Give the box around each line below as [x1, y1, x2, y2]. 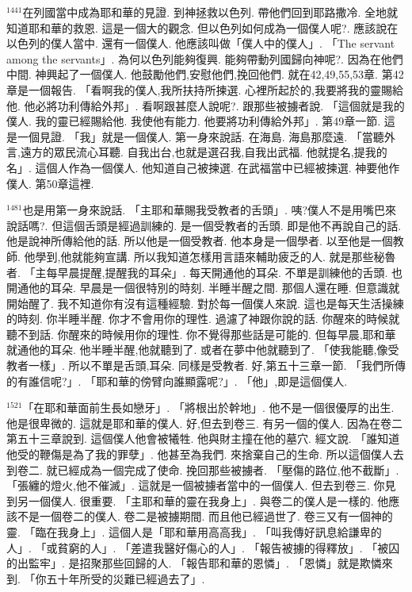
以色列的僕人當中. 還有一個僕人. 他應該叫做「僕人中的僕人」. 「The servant [6, 35, 395, 52]
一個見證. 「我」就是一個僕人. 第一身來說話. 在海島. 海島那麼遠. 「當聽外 [17, 128, 395, 144]
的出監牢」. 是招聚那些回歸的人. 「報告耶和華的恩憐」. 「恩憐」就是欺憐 [6, 555, 382, 571]
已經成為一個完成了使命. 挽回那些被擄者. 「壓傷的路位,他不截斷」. [57, 461, 399, 478]
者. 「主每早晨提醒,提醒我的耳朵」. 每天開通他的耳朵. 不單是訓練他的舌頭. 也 [6, 263, 403, 280]
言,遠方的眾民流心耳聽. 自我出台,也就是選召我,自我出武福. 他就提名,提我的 [6, 144, 387, 160]
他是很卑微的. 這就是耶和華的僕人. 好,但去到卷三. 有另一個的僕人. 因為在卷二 [6, 414, 403, 431]
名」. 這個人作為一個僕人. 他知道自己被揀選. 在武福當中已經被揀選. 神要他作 [6, 159, 400, 175]
